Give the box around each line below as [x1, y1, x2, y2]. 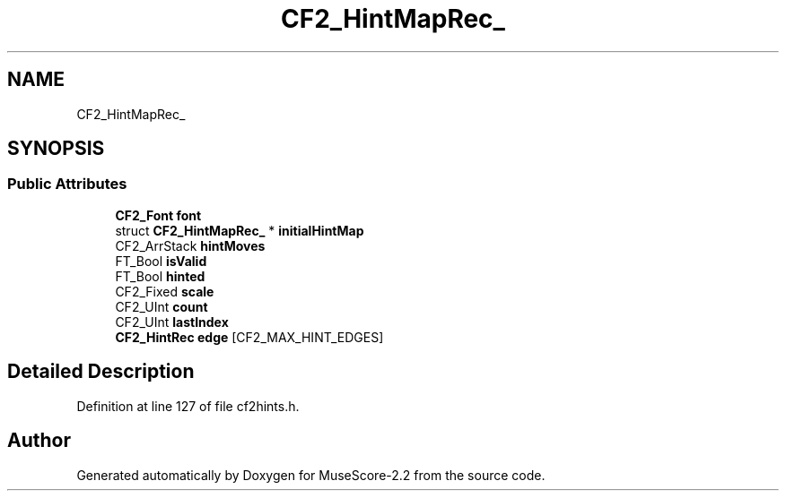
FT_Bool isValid [115, 253, 207, 269]
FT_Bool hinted [115, 268, 205, 284]
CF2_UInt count [115, 298, 208, 314]
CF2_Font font [115, 207, 202, 223]
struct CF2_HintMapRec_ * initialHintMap [115, 222, 364, 238]
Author [7, 429, 71, 452]
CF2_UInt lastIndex [115, 313, 229, 330]
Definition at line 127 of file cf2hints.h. [76, 398, 300, 414]
